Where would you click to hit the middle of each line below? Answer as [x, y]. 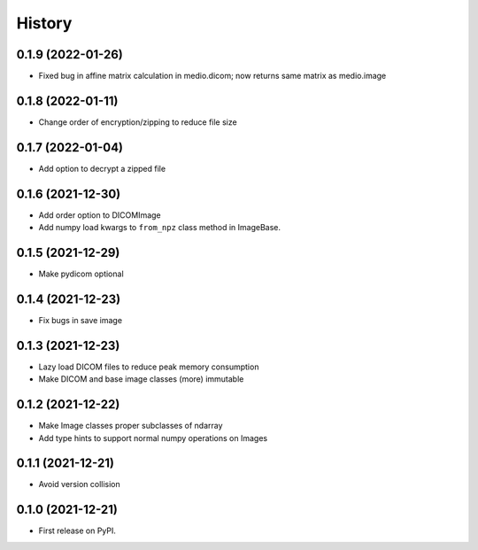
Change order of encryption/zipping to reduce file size [138, 122]
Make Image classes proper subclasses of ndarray [131, 426]
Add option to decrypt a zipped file [102, 168]
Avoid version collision [80, 484]
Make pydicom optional [81, 274]
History [44, 23]
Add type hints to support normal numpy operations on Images [153, 438]
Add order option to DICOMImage [100, 215]
